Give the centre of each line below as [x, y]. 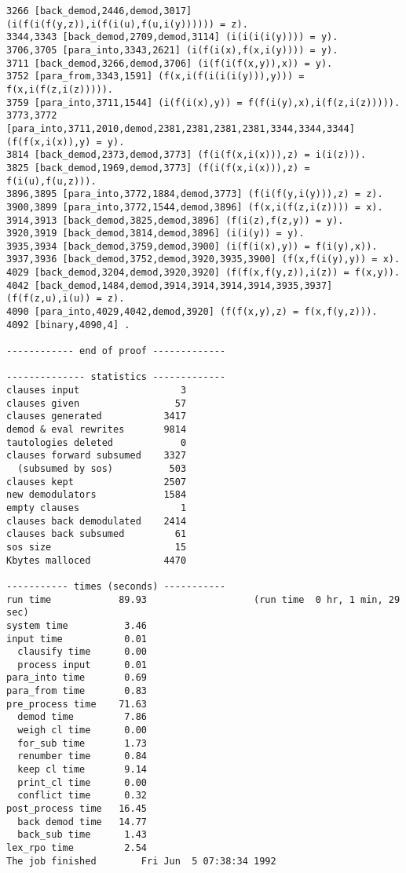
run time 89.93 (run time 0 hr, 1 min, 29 [203, 599]
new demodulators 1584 [97, 495]
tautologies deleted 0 [97, 442]
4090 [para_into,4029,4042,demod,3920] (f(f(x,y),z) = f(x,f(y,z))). [192, 312]
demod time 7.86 [82, 717]
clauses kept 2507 [97, 482]
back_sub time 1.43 [82, 835]
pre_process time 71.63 [77, 704]
